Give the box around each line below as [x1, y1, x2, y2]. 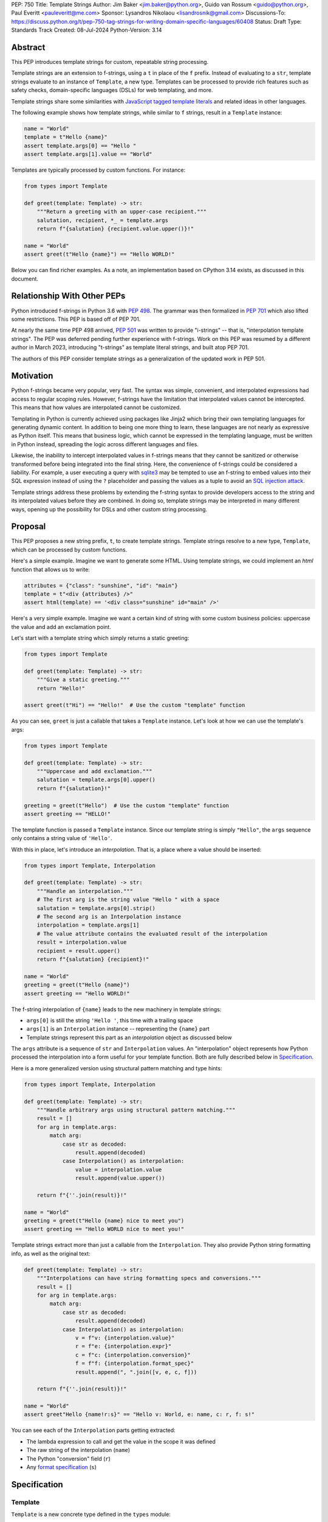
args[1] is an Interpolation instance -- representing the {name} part [26, 1025, 210, 1033]
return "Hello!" [36, 685, 85, 692]
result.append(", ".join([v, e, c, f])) [75, 1369, 197, 1375]
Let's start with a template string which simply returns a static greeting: [11, 634, 190, 642]
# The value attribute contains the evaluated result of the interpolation [36, 930, 268, 937]
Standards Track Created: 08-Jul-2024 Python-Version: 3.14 [11, 26, 162, 33]
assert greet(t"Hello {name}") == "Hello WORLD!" [24, 251, 175, 258]
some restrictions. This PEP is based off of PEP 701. [11, 315, 141, 323]
